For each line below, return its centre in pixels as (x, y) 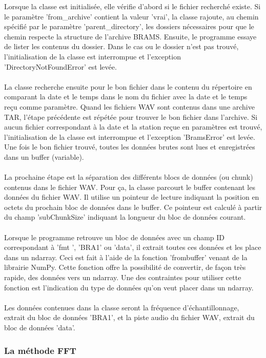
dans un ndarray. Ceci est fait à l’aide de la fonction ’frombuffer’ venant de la (126, 257)
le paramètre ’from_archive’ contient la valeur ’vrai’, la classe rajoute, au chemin (131, 16)
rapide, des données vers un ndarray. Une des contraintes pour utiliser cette (123, 277)
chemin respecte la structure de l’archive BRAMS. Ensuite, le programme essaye (130, 36)
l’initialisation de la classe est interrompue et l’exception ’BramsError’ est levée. (130, 136)
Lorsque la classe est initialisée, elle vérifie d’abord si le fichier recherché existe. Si (132, 6)
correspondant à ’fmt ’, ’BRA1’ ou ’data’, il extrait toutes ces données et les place (133, 247)
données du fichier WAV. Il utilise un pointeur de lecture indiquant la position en (132, 197)
